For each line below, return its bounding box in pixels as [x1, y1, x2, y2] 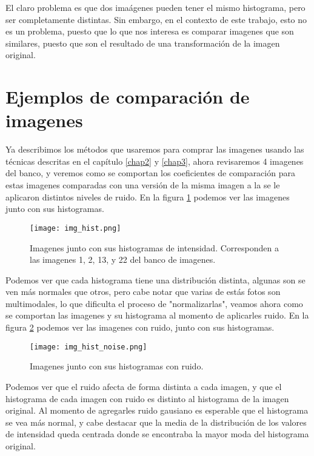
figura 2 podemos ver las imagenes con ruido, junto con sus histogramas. [5, 321, 275, 334]
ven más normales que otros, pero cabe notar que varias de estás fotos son [5, 285, 281, 298]
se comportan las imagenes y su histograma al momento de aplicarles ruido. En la [5, 309, 309, 322]
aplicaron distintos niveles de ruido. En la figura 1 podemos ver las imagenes [5, 190, 290, 203]
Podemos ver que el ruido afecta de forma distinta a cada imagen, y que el [5, 380, 282, 392]
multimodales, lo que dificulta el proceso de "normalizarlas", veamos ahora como [5, 297, 303, 309]
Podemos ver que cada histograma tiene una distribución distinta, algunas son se [5, 273, 306, 286]
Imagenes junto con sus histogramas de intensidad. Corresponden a [30, 241, 279, 254]
